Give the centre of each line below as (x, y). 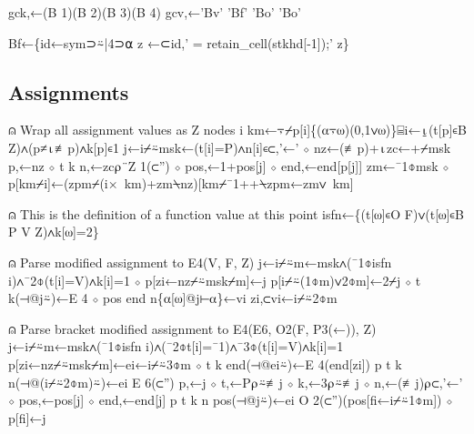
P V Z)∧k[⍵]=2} (54, 232)
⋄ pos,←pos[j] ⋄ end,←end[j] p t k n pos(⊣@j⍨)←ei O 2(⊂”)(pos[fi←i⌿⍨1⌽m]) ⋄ (231, 400)
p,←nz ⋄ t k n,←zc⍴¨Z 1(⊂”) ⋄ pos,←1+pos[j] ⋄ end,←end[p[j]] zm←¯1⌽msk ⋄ (229, 165)
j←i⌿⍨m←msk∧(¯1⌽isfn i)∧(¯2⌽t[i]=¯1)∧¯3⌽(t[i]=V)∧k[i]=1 (176, 346)
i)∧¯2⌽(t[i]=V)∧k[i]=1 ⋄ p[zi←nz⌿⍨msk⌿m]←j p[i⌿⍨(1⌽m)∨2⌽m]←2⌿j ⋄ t (215, 280)
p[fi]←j (27, 417)
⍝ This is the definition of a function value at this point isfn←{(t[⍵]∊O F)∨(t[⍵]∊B (236, 213)
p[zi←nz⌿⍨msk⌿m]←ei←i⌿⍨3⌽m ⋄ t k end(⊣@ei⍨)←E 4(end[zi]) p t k (205, 363)
